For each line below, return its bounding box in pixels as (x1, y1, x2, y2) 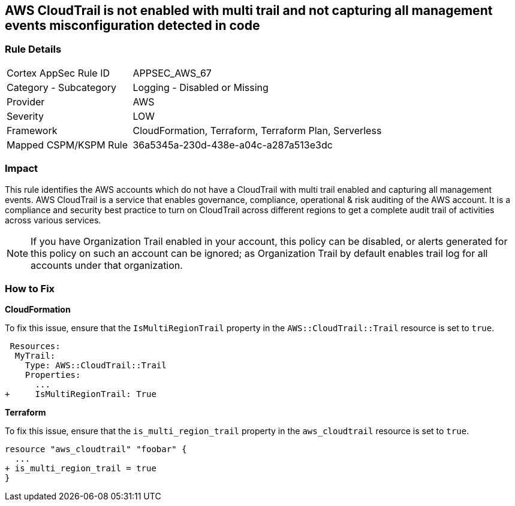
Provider (7, 95, 45, 108)
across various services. (5, 214, 101, 225)
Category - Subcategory (7, 81, 116, 93)
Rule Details (5, 43, 62, 56)
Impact (5, 162, 38, 175)
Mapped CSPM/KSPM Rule (7, 138, 128, 151)
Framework (7, 124, 58, 137)
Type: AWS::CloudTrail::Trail (25, 360, 167, 371)
